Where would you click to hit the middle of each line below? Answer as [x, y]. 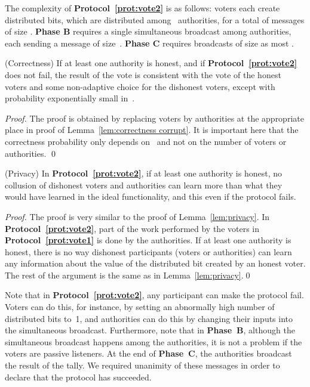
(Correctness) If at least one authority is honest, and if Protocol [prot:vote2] [151, 63]
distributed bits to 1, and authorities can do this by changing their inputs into [149, 318]
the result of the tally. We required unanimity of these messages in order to [142, 365]
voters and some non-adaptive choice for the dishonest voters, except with [140, 86]
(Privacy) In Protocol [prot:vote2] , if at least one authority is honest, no [143, 173]
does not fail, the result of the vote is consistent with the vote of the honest [143, 74]
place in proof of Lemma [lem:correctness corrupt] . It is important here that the [152, 130]
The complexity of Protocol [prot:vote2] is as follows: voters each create [142, 8]
